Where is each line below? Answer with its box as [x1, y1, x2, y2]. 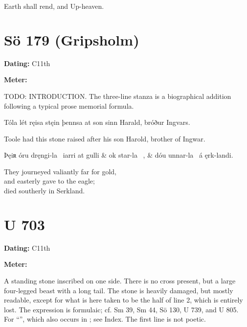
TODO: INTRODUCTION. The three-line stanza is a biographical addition [4, 91, 231, 101]
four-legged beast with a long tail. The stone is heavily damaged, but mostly [4, 285, 233, 295]
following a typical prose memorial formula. [4, 100, 134, 111]
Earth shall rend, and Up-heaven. [4, 1, 104, 11]
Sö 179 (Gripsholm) [4, 29, 139, 49]
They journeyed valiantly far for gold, [4, 166, 116, 176]
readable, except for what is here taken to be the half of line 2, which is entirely [4, 295, 243, 305]
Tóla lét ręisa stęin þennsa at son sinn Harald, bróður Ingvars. [4, 117, 190, 127]
